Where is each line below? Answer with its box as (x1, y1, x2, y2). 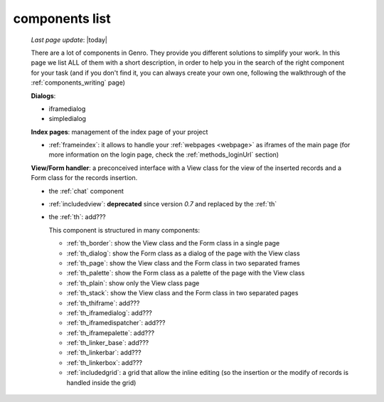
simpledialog (48, 115, 87, 123)
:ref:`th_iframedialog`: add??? (66, 308, 152, 317)
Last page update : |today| (31, 36, 108, 44)
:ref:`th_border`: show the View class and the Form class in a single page (66, 239, 280, 248)
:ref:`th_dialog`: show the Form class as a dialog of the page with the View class (66, 249, 300, 258)
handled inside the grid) (66, 378, 137, 387)
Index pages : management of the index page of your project (31, 127, 208, 136)
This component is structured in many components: (48, 226, 201, 234)
